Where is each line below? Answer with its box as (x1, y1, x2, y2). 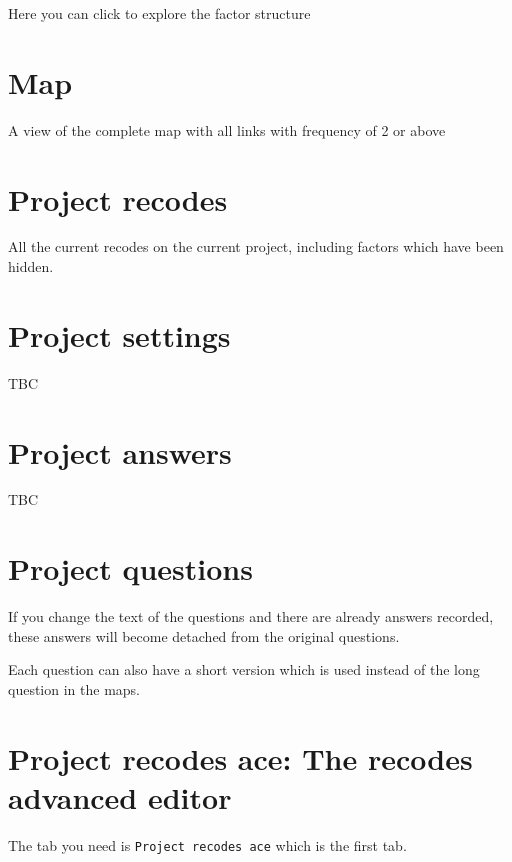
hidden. (8, 256, 54, 277)
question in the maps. (8, 678, 140, 699)
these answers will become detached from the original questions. (8, 625, 400, 646)
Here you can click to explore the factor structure (8, 3, 311, 23)
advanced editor (8, 776, 232, 817)
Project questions (8, 548, 253, 589)
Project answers (8, 431, 232, 472)
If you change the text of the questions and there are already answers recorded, (8, 606, 494, 627)
